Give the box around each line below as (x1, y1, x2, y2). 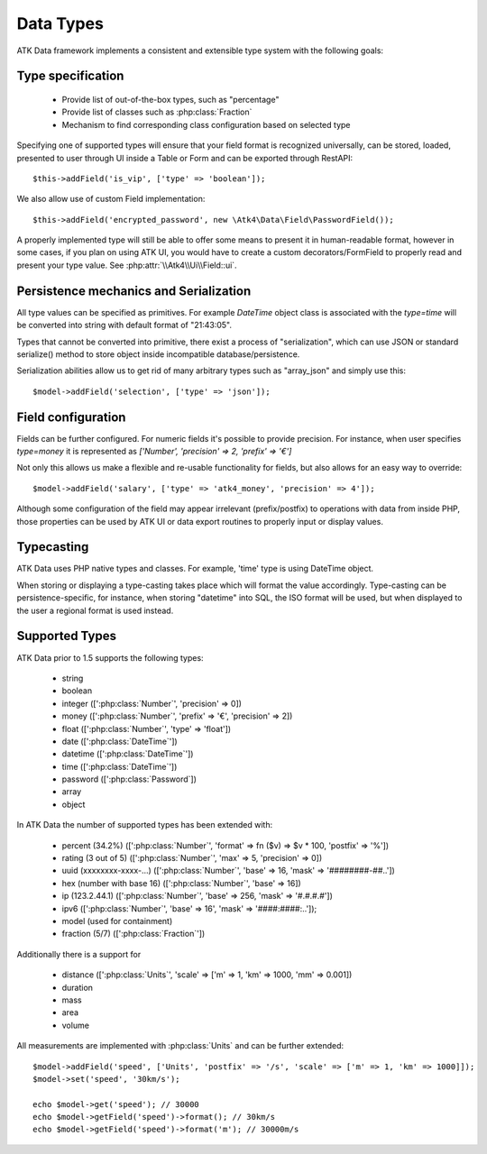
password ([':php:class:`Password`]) (61, 774, 198, 784)
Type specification (16, 69, 124, 84)
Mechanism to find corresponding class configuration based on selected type (61, 119, 351, 130)
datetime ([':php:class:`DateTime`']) (61, 748, 194, 759)
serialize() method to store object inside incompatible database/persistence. (16, 348, 300, 360)
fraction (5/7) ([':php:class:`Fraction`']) (61, 929, 206, 939)
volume (61, 1020, 90, 1030)
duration (61, 982, 94, 993)
